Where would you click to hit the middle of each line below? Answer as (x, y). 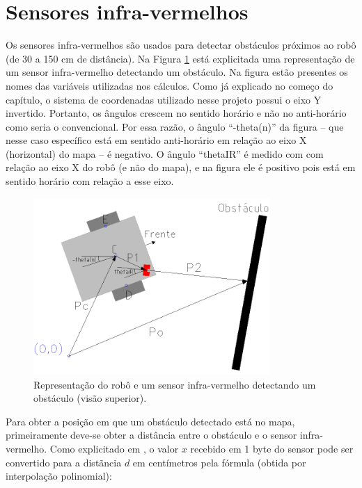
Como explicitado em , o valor (114, 449)
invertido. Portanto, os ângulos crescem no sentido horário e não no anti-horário (176, 113)
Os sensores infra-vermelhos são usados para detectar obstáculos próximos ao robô (181, 45)
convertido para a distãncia (64, 462)
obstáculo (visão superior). (90, 398)
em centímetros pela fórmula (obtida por (219, 462)
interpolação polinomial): (59, 476)
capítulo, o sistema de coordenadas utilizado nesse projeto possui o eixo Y (164, 99)
